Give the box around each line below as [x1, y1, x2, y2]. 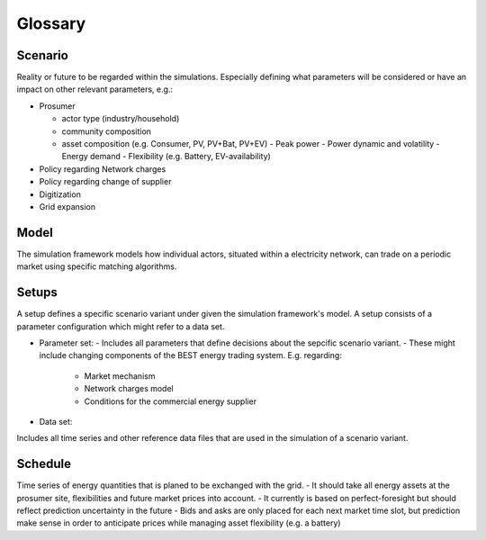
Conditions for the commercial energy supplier [84, 396, 256, 407]
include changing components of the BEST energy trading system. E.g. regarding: [39, 350, 342, 361]
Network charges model [84, 383, 175, 394]
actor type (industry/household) [61, 113, 180, 124]
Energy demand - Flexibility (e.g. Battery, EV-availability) [61, 151, 272, 162]
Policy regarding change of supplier [39, 176, 172, 187]
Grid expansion [39, 201, 96, 211]
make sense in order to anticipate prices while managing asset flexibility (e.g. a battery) [16, 517, 341, 528]
